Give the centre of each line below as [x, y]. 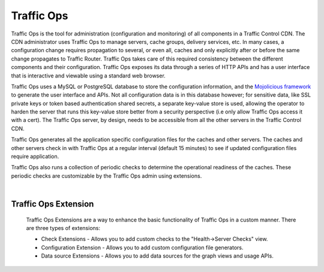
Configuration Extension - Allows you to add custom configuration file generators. [142, 247]
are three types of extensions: [63, 228]
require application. [35, 157]
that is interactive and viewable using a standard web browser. [88, 76]
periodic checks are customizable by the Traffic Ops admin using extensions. [106, 176]
